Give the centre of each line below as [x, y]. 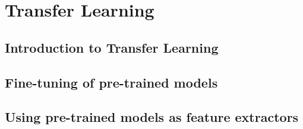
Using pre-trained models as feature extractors [152, 117]
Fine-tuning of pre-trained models [111, 82]
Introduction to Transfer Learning [112, 47]
